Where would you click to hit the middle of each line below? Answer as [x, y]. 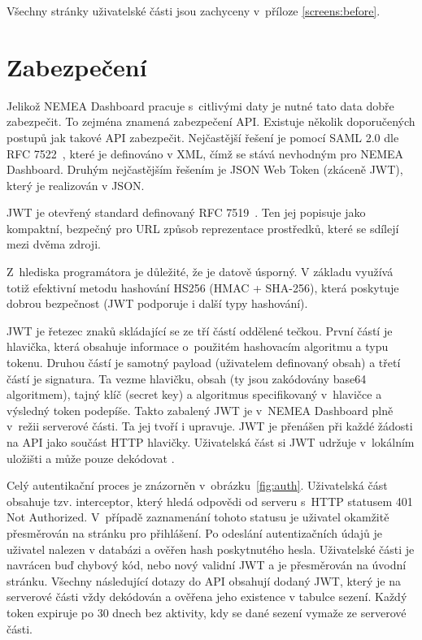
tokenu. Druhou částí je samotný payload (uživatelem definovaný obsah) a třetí [204, 363]
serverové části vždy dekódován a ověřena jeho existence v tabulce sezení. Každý [207, 597]
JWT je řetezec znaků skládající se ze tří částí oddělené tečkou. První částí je [200, 330]
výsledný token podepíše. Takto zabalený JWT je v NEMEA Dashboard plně [200, 410]
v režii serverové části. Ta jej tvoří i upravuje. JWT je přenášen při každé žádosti [210, 426]
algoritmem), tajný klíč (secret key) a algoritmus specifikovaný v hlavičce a [194, 394]
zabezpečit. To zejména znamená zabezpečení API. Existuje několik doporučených [211, 121]
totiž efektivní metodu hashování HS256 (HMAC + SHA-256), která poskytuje [203, 287]
